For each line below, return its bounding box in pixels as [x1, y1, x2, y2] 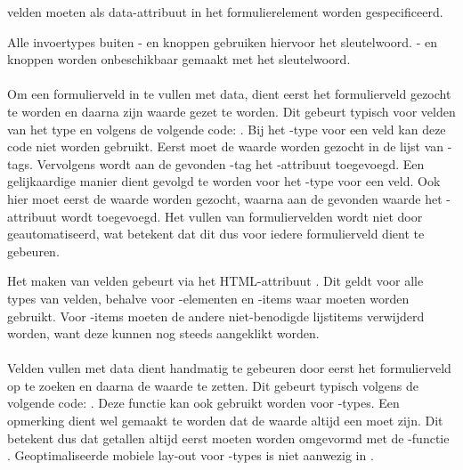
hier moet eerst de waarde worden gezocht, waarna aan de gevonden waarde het [7, 189, 443, 207]
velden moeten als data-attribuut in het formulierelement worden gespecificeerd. [7, 3, 443, 20]
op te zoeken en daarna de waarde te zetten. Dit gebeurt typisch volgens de [7, 376, 419, 394]
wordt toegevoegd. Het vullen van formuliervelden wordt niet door [61, 207, 423, 225]
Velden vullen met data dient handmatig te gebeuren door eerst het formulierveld [7, 359, 451, 377]
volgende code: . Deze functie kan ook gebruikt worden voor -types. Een [7, 393, 400, 412]
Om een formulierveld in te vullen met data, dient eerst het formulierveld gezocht [7, 85, 451, 103]
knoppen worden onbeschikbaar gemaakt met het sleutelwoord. [7, 50, 351, 69]
